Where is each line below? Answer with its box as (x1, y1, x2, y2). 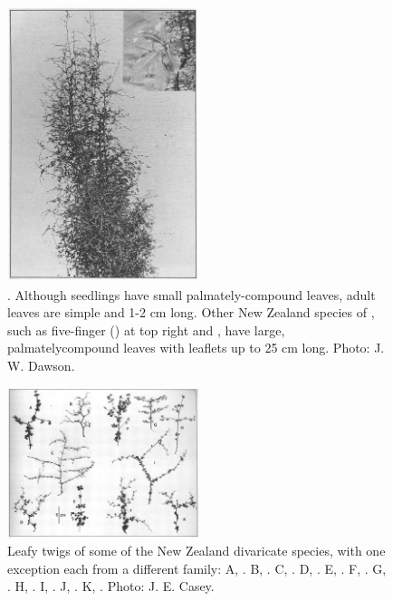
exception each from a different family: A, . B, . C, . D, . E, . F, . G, (7, 558, 387, 577)
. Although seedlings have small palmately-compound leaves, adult (7, 285, 376, 304)
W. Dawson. (7, 355, 75, 374)
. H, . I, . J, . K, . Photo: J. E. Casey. (7, 577, 215, 596)
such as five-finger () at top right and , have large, (7, 320, 285, 339)
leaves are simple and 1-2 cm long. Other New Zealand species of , (7, 303, 375, 322)
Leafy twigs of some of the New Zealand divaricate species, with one (7, 541, 386, 560)
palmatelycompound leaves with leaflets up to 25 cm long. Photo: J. (7, 338, 385, 357)
